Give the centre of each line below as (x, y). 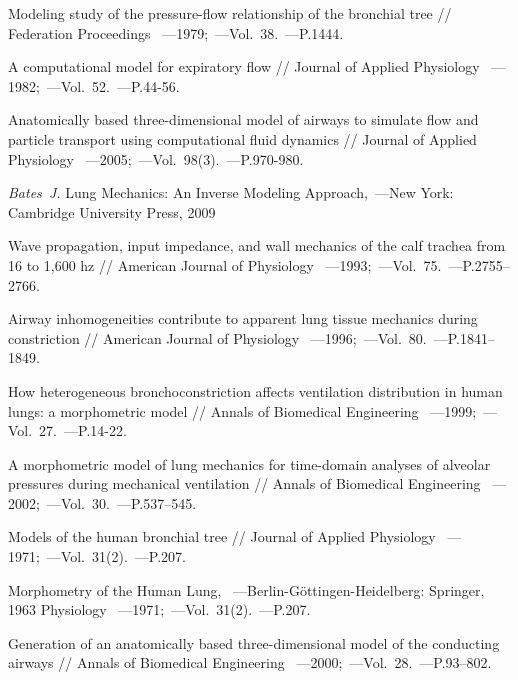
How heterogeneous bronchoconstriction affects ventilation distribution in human (255, 390)
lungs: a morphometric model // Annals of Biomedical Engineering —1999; (242, 410)
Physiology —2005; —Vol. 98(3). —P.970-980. (156, 158)
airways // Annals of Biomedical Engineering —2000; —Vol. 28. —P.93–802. (250, 662)
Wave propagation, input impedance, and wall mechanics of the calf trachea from (257, 245)
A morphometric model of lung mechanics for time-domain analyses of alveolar (249, 463)
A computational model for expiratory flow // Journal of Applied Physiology (244, 66)
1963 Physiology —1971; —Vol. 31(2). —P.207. (159, 609)
